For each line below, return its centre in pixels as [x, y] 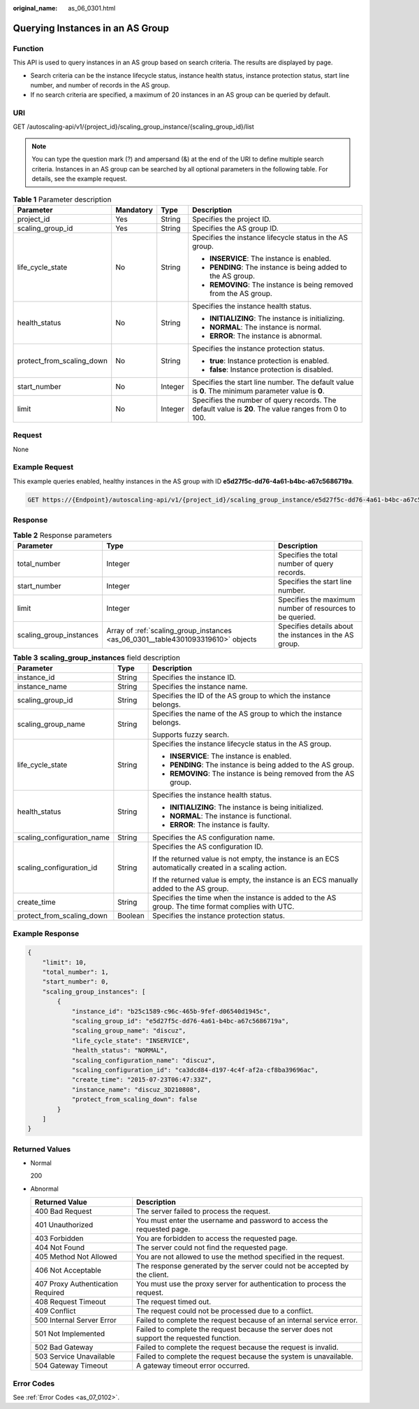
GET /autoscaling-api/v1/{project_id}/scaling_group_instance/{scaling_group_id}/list [133, 127]
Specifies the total [308, 555]
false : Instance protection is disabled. [272, 369]
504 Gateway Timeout [71, 1366]
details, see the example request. [79, 179]
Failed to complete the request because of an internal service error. [247, 1320]
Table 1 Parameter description [62, 199]
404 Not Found [60, 1247]
